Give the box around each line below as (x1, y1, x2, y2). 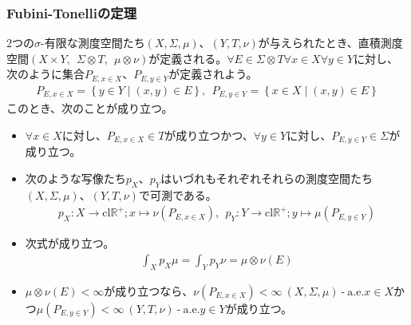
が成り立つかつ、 (164, 126, 254, 143)
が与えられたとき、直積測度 (258, 34, 403, 51)
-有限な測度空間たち (41, 34, 145, 51)
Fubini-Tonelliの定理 (6, 2, 137, 22)
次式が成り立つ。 (25, 235, 115, 252)
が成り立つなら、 (104, 282, 194, 299)
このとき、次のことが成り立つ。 (6, 100, 173, 117)
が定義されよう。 (168, 65, 258, 82)
